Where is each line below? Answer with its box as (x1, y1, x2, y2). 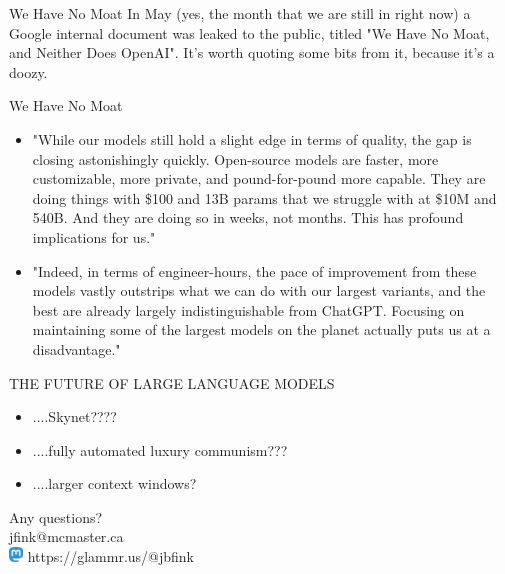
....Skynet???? (32, 406, 117, 427)
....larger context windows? (32, 473, 197, 494)
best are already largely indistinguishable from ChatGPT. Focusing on (32, 299, 465, 320)
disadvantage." (32, 338, 121, 359)
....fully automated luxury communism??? (32, 439, 288, 460)
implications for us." (32, 226, 156, 247)
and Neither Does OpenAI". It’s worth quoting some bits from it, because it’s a (9, 42, 495, 63)
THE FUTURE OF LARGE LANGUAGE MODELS (9, 372, 335, 393)
